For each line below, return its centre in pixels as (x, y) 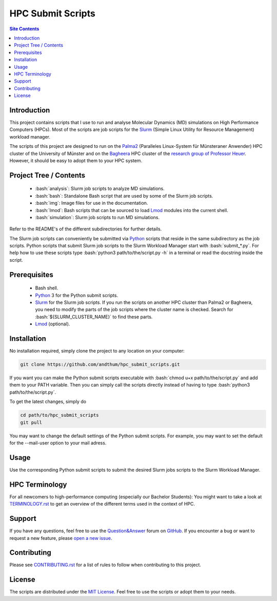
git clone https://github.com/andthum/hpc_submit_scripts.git (100, 365)
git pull (31, 422)
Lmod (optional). (53, 324)
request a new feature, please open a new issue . (61, 538)
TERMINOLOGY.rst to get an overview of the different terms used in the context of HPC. (102, 504)
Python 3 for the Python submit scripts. (76, 295)
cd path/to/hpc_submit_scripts (60, 415)
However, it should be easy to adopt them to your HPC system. (76, 160)
